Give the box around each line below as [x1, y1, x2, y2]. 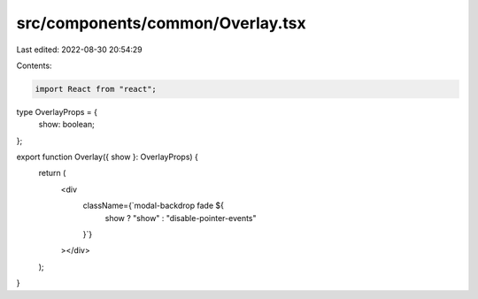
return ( [38, 168, 66, 179]
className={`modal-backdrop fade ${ [82, 200, 225, 211]
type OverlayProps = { [16, 106, 97, 117]
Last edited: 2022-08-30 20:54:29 [16, 44, 143, 55]
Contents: [16, 60, 52, 71]
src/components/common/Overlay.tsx [16, 13, 306, 33]
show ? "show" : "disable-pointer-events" [104, 212, 257, 223]
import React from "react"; [35, 84, 157, 94]
